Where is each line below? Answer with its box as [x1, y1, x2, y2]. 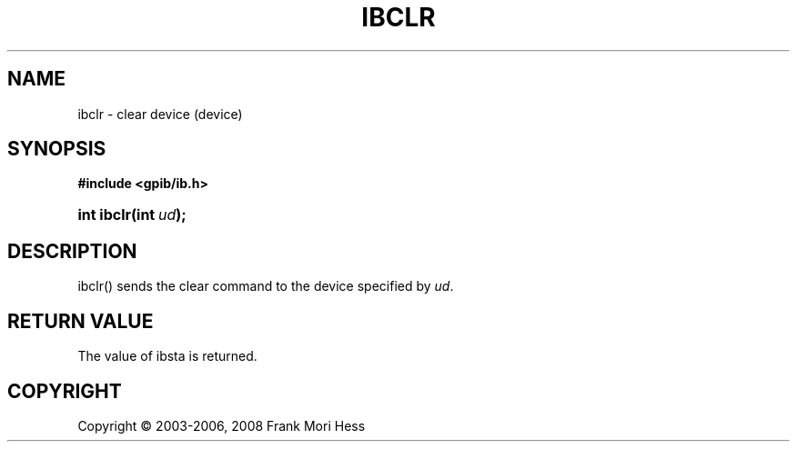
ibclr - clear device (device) [77, 105, 243, 122]
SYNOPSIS [7, 137, 106, 161]
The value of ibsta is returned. [77, 348, 257, 364]
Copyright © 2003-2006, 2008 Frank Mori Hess [77, 417, 366, 434]
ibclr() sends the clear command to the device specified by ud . [77, 278, 454, 294]
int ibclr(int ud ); [77, 205, 187, 224]
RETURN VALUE [7, 309, 154, 333]
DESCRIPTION [7, 239, 137, 263]
